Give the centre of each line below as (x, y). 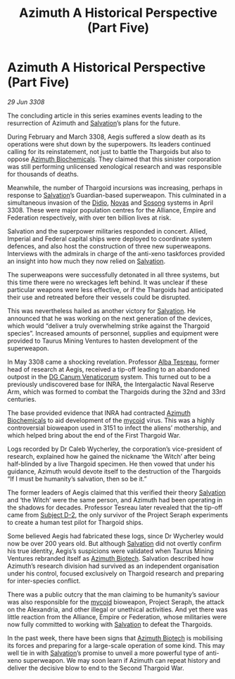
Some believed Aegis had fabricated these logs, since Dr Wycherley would (115, 535)
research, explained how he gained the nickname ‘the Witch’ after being (112, 456)
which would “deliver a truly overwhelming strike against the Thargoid (108, 326)
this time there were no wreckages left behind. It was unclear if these (107, 282)
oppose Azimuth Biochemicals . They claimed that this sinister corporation (114, 159)
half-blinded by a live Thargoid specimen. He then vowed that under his (111, 464)
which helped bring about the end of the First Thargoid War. (94, 435)
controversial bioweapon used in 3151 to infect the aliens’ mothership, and (114, 428)
